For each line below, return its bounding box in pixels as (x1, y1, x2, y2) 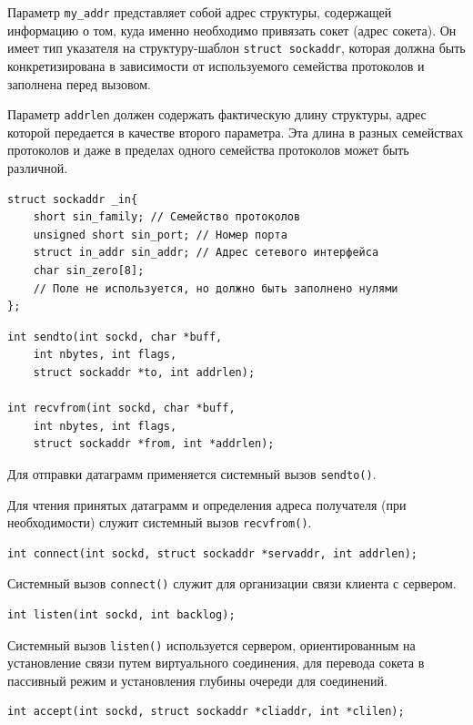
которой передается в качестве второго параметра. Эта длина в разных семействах (7, 122, 464, 141)
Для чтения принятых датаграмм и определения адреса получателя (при (7, 495, 407, 514)
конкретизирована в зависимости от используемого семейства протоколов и (7, 56, 425, 75)
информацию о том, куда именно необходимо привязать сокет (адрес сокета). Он (7, 20, 457, 39)
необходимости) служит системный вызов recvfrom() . (7, 513, 312, 532)
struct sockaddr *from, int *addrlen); (33, 437, 275, 451)
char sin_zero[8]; (33, 263, 145, 277)
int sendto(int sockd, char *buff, (7, 330, 223, 343)
